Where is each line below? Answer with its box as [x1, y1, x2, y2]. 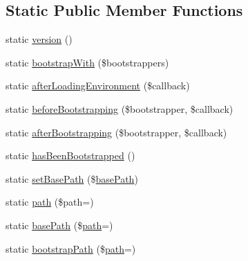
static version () [6, 32, 73, 46]
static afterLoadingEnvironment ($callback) [6, 78, 190, 93]
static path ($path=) [6, 195, 94, 209]
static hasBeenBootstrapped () [6, 148, 135, 163]
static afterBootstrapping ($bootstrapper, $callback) [6, 125, 227, 139]
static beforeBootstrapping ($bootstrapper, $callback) [6, 101, 233, 116]
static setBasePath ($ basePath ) [6, 171, 138, 186]
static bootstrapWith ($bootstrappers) [6, 55, 169, 69]
